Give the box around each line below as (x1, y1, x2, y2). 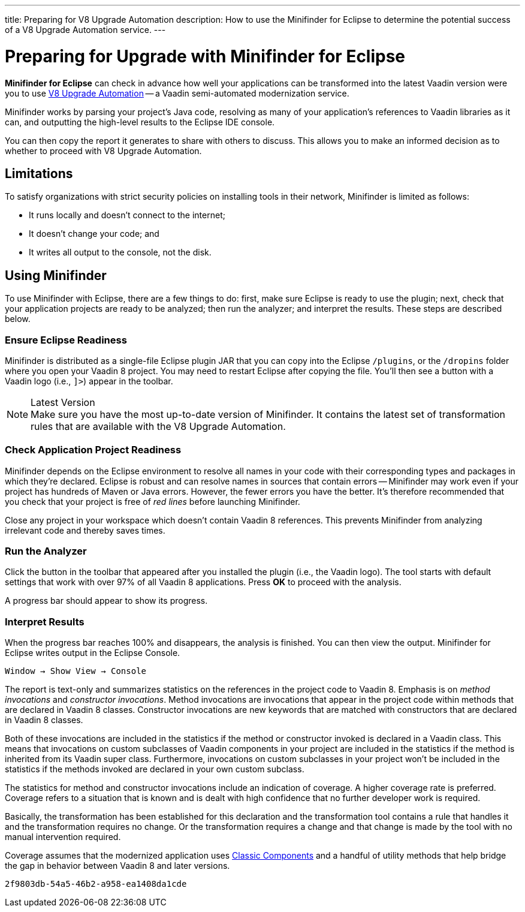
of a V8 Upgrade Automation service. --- (5, 25, 166, 35)
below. (5, 314, 31, 324)
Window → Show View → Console (5, 666, 147, 676)
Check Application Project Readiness (5, 444, 182, 456)
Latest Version (31, 396, 95, 408)
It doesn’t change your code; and (29, 228, 159, 239)
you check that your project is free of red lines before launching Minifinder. (5, 496, 300, 507)
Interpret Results (5, 615, 85, 628)
